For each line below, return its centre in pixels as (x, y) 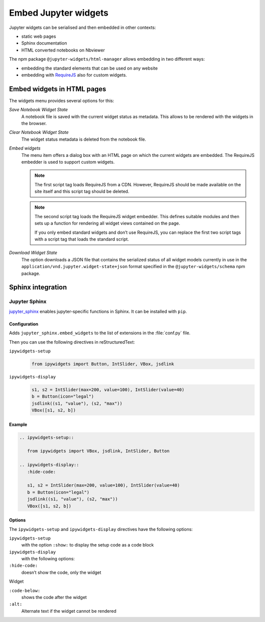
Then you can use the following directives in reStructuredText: (72, 342)
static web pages (39, 36)
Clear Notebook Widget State (39, 132)
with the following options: (48, 559)
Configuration (24, 324)
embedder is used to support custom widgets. (68, 162)
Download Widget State (33, 253)
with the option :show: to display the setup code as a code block (88, 545)
